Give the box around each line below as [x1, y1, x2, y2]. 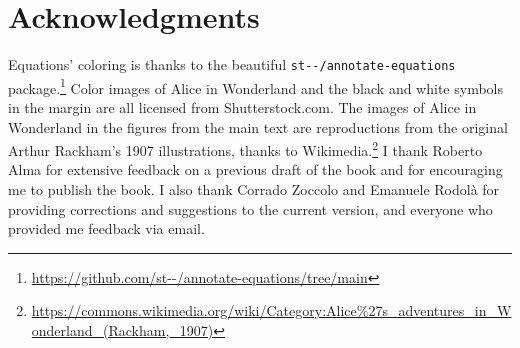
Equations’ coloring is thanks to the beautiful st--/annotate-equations [8, 54, 456, 75]
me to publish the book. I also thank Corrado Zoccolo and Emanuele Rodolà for [8, 179, 500, 200]
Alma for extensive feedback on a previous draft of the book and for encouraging [8, 159, 503, 180]
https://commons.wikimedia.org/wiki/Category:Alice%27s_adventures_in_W [31, 300, 512, 321]
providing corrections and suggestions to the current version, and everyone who [8, 198, 493, 219]
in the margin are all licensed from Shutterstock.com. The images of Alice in [8, 97, 477, 118]
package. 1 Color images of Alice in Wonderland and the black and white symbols [8, 74, 503, 98]
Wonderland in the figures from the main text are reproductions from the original [8, 116, 508, 137]
